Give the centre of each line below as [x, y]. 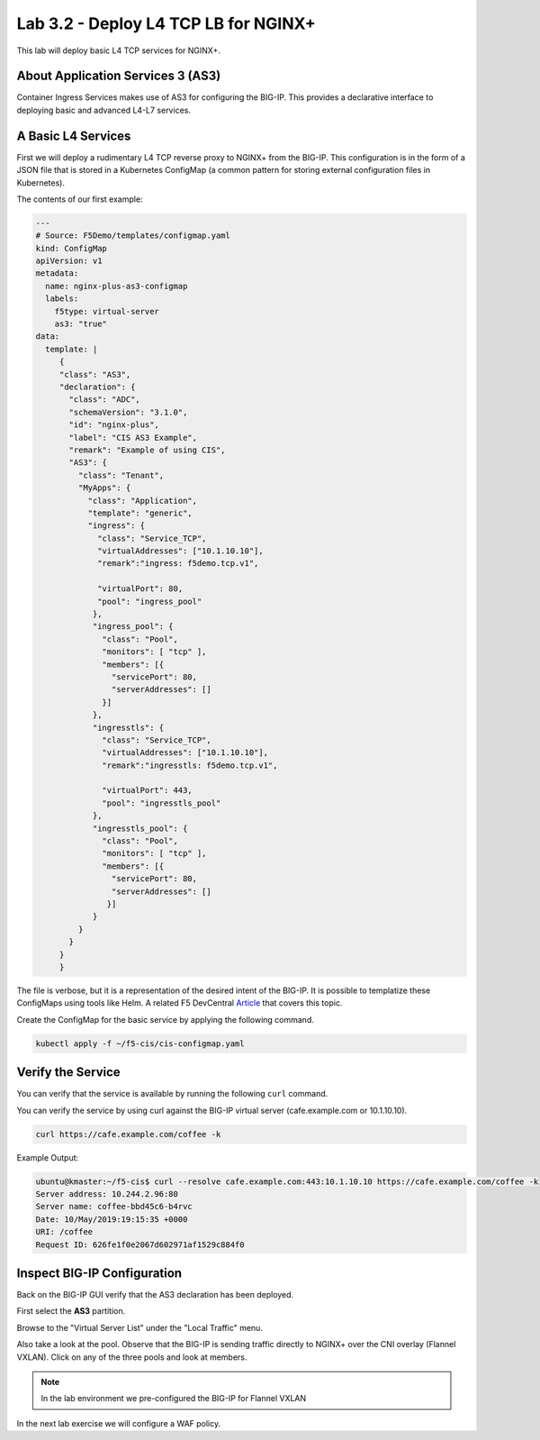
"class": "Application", [143, 501]
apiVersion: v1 [69, 261]
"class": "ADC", [105, 400]
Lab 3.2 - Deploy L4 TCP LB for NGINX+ [166, 23]
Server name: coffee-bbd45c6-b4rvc [114, 1207]
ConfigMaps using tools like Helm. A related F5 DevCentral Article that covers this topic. [180, 1003]
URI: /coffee [64, 1232]
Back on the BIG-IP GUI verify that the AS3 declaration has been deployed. [155, 1294]
